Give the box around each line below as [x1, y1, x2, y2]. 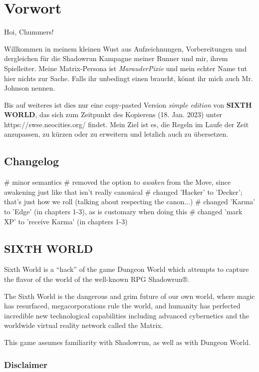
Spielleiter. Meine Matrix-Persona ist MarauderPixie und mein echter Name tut [4, 63, 247, 73]
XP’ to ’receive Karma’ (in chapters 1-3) [4, 216, 128, 226]
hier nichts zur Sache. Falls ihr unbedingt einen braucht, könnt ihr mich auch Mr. [4, 73, 253, 83]
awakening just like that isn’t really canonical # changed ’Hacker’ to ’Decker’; [4, 186, 243, 197]
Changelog [4, 153, 59, 169]
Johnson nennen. [4, 83, 55, 93]
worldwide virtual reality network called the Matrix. [4, 320, 163, 330]
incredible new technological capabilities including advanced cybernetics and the [4, 310, 250, 320]
